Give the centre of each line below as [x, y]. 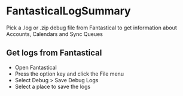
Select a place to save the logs [53, 86]
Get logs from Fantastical [54, 53]
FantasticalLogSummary [68, 11]
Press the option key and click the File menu [69, 74]
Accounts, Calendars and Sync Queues [55, 34]
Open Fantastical [36, 67]
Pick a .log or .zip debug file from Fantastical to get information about [92, 28]
